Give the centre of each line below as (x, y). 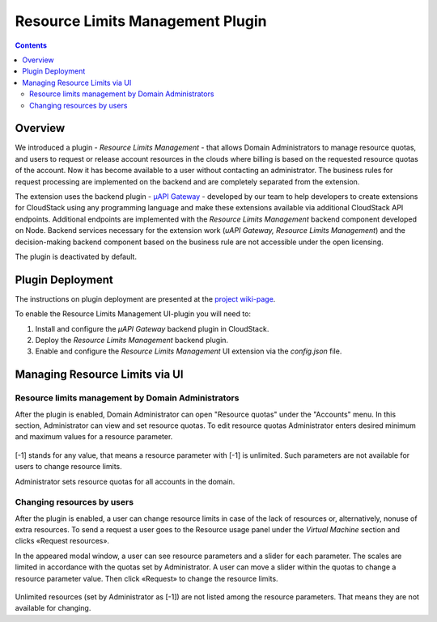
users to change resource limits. (68, 467)
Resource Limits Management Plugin (141, 21)
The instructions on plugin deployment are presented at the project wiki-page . (145, 298)
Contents (31, 45)
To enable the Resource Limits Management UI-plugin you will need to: (133, 314)
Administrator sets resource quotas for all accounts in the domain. (125, 481)
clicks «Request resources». (62, 541)
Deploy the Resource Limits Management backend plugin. (132, 340)
